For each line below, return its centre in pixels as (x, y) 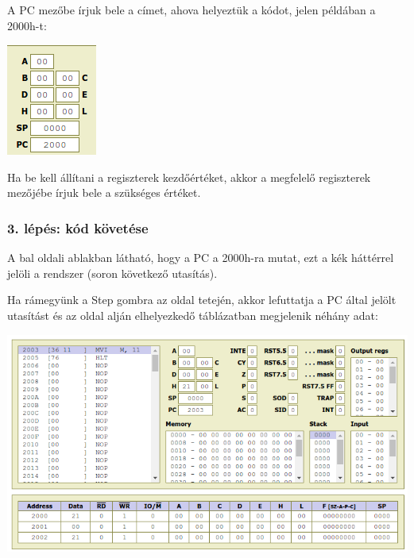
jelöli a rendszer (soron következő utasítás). (112, 273)
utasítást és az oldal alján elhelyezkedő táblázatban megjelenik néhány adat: (193, 315)
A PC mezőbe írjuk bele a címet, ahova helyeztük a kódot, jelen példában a (192, 10)
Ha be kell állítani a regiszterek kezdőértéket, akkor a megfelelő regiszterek (189, 177)
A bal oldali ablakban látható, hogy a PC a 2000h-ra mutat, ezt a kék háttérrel (201, 258)
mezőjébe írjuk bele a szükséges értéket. (104, 192)
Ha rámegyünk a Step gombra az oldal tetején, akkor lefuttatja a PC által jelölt (202, 300)
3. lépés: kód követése (78, 227)
